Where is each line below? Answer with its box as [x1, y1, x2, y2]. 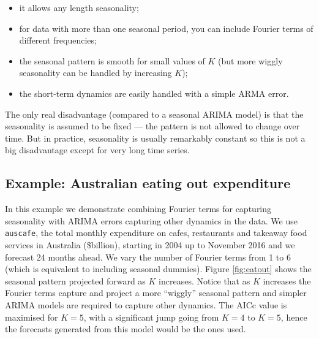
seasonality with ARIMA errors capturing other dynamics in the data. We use [5, 214, 298, 227]
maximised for [5, 310, 58, 323]
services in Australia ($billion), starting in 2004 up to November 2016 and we [5, 238, 295, 251]
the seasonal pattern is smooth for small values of [19, 54, 205, 67]
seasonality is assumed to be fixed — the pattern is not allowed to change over [5, 120, 300, 132]
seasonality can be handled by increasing [19, 66, 172, 79]
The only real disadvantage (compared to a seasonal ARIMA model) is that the [5, 107, 304, 120]
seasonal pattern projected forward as [5, 274, 146, 287]
